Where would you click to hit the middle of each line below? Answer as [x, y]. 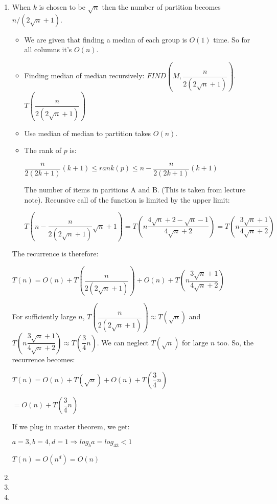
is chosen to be [62, 7]
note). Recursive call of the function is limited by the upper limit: [127, 199]
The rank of [43, 150]
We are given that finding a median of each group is [106, 39]
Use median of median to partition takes [88, 133]
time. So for [232, 39]
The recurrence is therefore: [55, 254]
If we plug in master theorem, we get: [71, 426]
